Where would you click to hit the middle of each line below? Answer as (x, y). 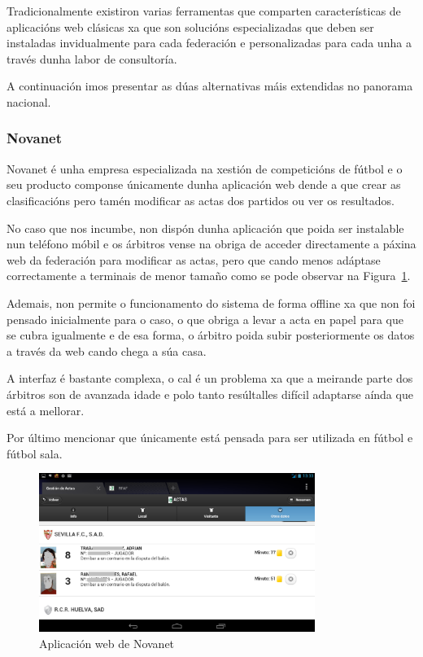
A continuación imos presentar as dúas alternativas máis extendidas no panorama (210, 86)
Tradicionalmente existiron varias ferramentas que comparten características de (204, 11)
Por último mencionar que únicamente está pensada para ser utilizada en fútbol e (210, 438)
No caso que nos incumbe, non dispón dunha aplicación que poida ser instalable (205, 228)
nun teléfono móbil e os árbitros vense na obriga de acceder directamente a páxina (211, 244)
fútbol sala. (35, 453)
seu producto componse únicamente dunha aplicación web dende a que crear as (204, 184)
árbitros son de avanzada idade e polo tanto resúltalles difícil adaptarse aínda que (210, 394)
